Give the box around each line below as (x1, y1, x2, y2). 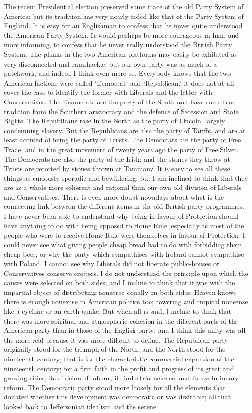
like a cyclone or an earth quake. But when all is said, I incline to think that (4, 306, 232, 316)
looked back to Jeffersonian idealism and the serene (4, 401, 156, 411)
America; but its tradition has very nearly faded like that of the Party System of (4, 11, 244, 21)
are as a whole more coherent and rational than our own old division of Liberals (4, 182, 242, 192)
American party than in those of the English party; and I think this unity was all (4, 325, 246, 335)
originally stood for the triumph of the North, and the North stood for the (4, 344, 226, 354)
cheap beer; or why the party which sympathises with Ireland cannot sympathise (4, 249, 244, 259)
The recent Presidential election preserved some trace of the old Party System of (4, 1, 244, 11)
